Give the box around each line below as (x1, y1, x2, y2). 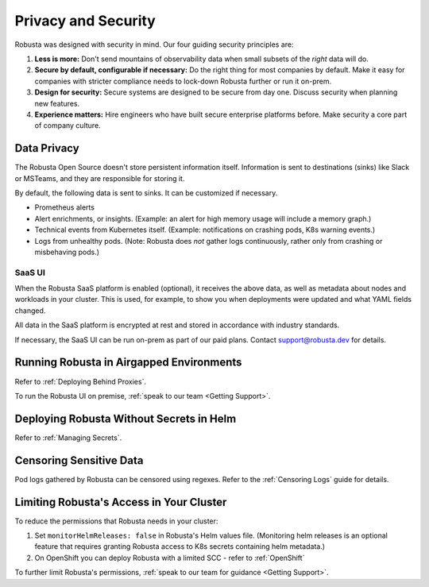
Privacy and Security (14, 12, 157, 29)
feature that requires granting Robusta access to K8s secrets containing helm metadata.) (34, 542, 326, 551)
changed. (14, 306, 46, 315)
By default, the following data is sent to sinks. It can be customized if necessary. (14, 187, 278, 198)
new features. (34, 98, 79, 108)
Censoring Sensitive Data (14, 454, 144, 467)
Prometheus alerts (34, 203, 95, 212)
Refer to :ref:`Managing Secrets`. (14, 433, 122, 442)
